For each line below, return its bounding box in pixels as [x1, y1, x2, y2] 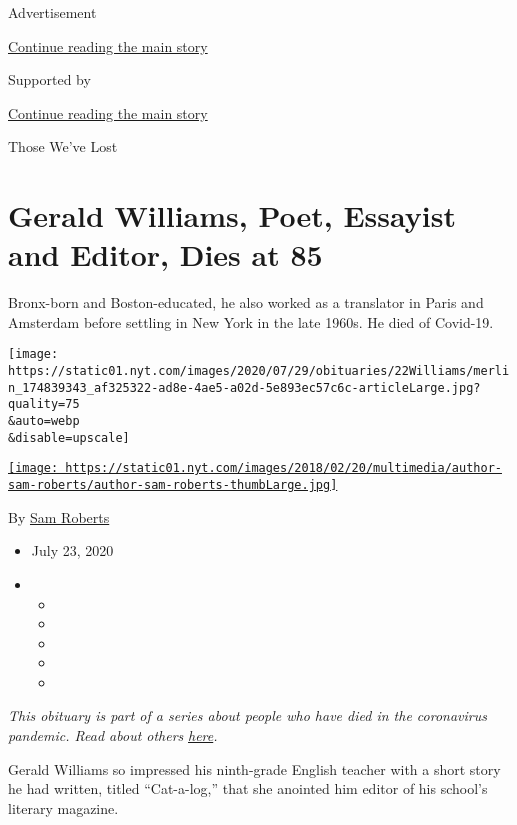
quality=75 [8, 397, 80, 412]
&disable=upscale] [8, 430, 130, 445]
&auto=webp [8, 414, 80, 429]
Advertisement [8, 2, 97, 22]
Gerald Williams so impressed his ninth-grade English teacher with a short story [8, 758, 501, 779]
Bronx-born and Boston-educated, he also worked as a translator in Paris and [8, 292, 484, 313]
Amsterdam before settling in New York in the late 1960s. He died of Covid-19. [8, 311, 494, 332]
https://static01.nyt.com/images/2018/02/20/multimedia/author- [65, 461, 502, 476]
